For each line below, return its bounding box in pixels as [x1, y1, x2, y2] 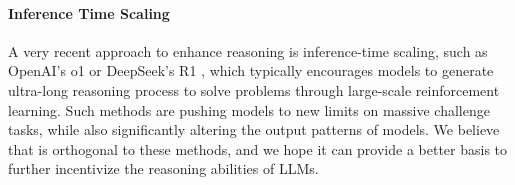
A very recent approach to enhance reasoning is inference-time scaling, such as [8, 40, 488, 61]
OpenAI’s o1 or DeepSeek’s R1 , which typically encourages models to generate [8, 60, 494, 81]
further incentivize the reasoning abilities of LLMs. [8, 158, 319, 179]
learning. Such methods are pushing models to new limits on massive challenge [8, 99, 490, 120]
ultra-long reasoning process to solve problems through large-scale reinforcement [8, 79, 500, 100]
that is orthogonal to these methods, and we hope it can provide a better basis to [8, 138, 508, 159]
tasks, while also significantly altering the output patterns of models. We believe [8, 119, 500, 140]
